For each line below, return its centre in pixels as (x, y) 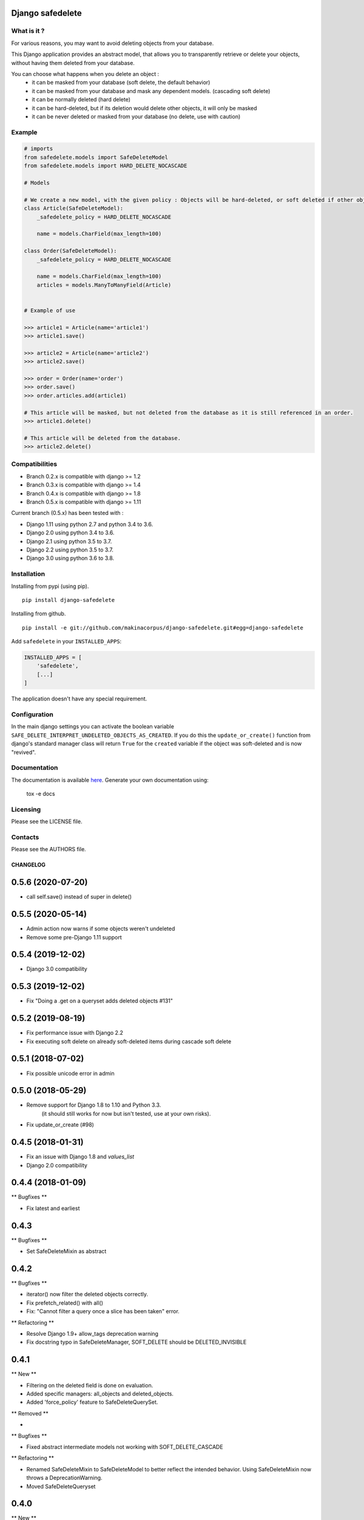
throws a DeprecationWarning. (64, 1478)
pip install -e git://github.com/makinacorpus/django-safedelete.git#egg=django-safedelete (163, 627)
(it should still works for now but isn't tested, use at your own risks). (126, 1113)
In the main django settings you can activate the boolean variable (93, 727)
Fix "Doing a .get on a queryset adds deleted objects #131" (99, 1001)
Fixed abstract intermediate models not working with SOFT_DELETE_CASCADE (125, 1447)
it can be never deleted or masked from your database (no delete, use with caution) (136, 116)
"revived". (24, 752)
